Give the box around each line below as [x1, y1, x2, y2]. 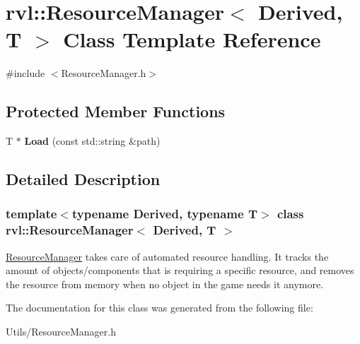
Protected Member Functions [6, 100, 226, 122]
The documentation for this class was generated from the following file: [6, 300, 313, 315]
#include [6, 66, 45, 81]
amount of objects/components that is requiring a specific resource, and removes [6, 263, 354, 278]
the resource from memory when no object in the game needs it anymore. [6, 276, 324, 291]
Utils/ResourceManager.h [6, 324, 116, 338]
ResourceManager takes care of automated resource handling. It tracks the [6, 249, 329, 263]
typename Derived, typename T [71, 205, 257, 223]
